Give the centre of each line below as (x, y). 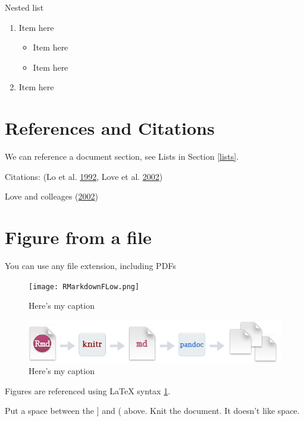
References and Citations (110, 128)
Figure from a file (78, 237)
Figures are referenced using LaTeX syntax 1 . (88, 390)
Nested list (24, 7)
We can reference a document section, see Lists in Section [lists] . (122, 156)
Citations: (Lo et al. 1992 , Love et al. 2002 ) (84, 176)
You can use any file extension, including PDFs (90, 265)
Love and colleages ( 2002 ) (51, 196)
